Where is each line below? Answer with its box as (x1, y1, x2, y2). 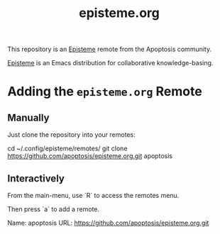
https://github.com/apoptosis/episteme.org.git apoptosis (7, 152, 172, 160)
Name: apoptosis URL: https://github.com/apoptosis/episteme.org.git (7, 218, 209, 227)
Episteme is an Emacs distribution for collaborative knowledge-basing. (7, 59, 214, 67)
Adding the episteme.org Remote (7, 84, 202, 100)
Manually (7, 111, 50, 123)
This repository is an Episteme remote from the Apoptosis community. (7, 45, 211, 54)
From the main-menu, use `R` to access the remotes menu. (7, 191, 180, 199)
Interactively (7, 172, 65, 184)
